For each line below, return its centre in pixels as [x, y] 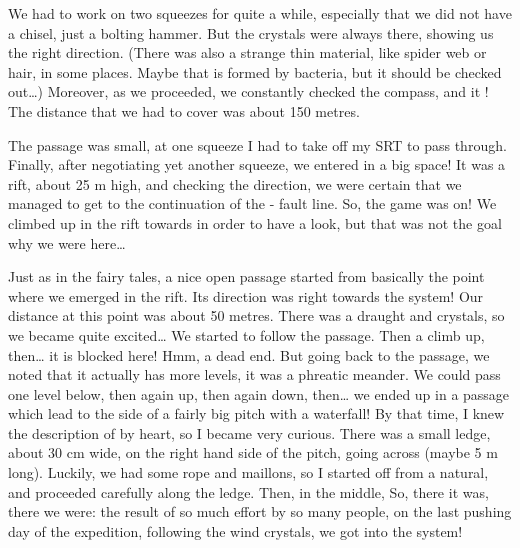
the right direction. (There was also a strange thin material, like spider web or [247, 52]
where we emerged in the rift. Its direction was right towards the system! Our [246, 295]
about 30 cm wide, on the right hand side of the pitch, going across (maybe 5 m [253, 452]
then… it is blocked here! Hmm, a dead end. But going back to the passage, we [249, 354]
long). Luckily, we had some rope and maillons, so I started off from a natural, [248, 472]
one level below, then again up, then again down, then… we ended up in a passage [259, 393]
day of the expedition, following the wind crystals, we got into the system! [235, 530]
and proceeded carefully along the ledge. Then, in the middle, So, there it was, [248, 491]
